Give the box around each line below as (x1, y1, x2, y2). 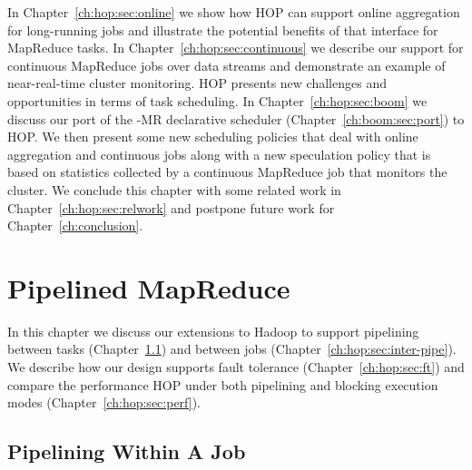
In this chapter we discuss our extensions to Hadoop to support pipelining (7, 321, 419, 340)
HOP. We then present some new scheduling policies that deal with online (7, 127, 418, 146)
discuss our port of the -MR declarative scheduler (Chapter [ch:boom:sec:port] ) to (7, 109, 465, 128)
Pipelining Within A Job (7, 437, 246, 465)
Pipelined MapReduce (7, 269, 290, 306)
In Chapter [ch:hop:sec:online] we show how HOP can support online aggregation (7, 3, 460, 21)
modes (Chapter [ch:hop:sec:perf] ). (7, 393, 201, 412)
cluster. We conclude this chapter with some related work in (7, 180, 341, 199)
